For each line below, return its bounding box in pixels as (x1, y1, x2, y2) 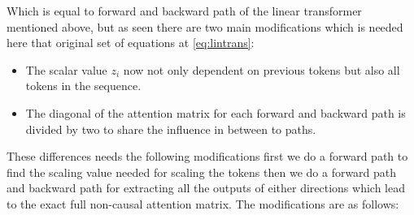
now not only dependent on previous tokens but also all (123, 61, 400, 78)
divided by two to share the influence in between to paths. (25, 120, 316, 137)
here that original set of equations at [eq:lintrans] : (7, 34, 255, 51)
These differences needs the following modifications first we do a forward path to (7, 148, 408, 165)
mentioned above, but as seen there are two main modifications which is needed (7, 18, 403, 35)
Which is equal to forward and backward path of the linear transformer (7, 2, 362, 19)
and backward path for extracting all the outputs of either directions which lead (7, 179, 405, 196)
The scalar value (25, 61, 107, 78)
